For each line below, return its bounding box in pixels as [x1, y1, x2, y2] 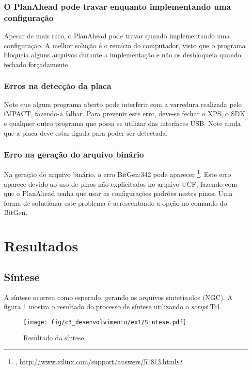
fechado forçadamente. [4, 59, 70, 69]
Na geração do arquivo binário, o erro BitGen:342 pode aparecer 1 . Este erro [4, 168, 231, 179]
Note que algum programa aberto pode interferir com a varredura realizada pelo [4, 99, 242, 109]
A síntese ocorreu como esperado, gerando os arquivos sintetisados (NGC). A [4, 292, 233, 302]
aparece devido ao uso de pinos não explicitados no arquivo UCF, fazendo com [4, 178, 237, 189]
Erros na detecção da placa [4, 80, 111, 92]
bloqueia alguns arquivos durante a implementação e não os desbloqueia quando [4, 50, 241, 60]
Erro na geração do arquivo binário [4, 148, 144, 160]
